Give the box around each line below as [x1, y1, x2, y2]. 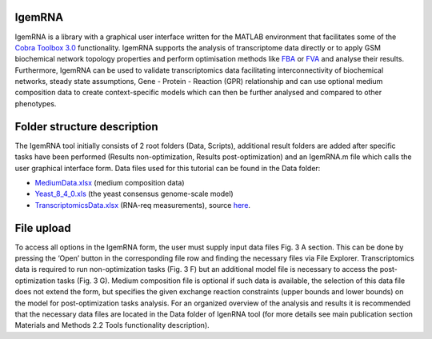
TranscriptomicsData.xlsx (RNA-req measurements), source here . [34, 200, 251, 209]
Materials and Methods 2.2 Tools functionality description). [14, 321, 210, 330]
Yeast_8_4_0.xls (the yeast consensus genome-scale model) [34, 189, 234, 199]
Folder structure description [14, 120, 159, 134]
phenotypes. [14, 98, 57, 108]
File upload [14, 221, 71, 235]
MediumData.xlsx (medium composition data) [34, 177, 185, 187]
